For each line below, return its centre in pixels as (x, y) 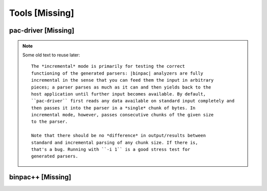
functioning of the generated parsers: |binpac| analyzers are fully (117, 73)
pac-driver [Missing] (42, 30)
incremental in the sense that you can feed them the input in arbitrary (123, 80)
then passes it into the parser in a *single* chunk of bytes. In (113, 108)
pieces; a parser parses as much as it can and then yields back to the (121, 87)
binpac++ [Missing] (40, 177)
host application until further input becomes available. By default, (119, 94)
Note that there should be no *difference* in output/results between (119, 136)
